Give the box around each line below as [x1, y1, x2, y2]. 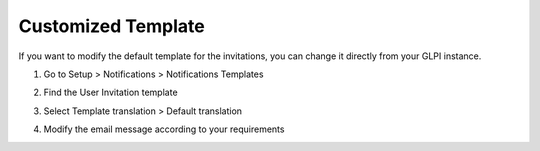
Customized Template [18, 15, 205, 37]
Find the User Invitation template [43, 86, 179, 99]
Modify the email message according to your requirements [43, 123, 285, 135]
